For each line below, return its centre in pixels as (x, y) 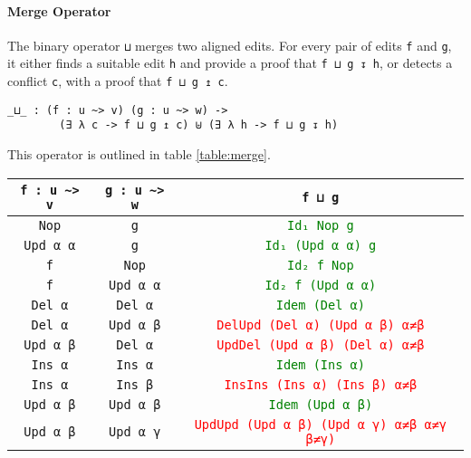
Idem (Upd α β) (321, 404)
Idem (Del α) (320, 305)
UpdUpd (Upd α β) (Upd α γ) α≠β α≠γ (320, 424)
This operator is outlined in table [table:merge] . (139, 154)
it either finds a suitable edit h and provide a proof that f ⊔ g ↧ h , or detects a (230, 63)
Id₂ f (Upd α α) (321, 285)
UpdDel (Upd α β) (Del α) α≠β (321, 344)
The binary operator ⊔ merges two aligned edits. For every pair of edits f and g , (230, 45)
